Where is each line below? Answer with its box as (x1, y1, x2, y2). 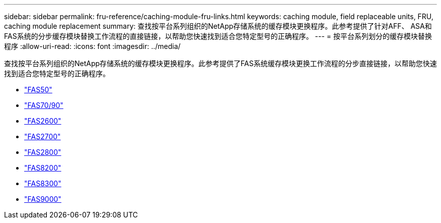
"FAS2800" (24, 148, 61, 156)
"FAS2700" (24, 132, 61, 141)
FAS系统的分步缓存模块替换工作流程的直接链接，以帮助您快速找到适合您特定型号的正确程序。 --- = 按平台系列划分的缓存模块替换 (4, 32, 432, 40)
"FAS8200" (24, 163, 61, 172)
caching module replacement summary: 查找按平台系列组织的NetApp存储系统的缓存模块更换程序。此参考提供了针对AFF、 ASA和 (4, 22, 432, 30)
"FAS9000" (24, 195, 61, 203)
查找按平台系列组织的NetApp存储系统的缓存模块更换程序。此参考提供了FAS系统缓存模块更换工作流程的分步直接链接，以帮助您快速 (4, 59, 437, 68)
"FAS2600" (24, 117, 61, 125)
